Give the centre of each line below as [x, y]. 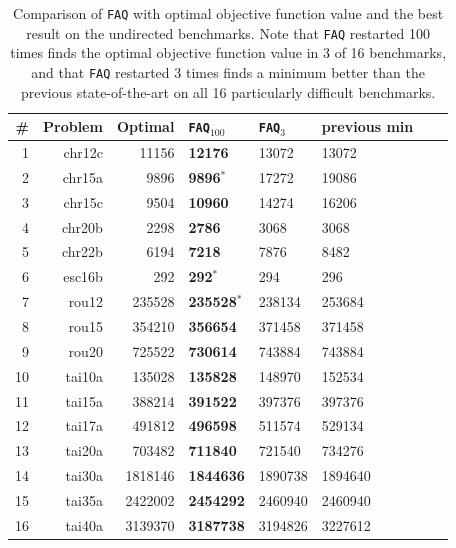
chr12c [83, 152]
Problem [73, 126]
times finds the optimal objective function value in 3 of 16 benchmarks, [228, 52]
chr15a [82, 176]
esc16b [83, 276]
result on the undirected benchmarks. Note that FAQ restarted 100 [228, 32]
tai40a [84, 524]
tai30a [84, 475]
